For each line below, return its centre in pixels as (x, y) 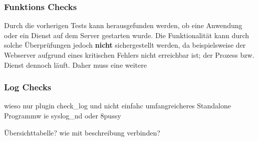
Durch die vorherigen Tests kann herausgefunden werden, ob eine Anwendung (123, 25)
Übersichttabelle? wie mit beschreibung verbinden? (82, 132)
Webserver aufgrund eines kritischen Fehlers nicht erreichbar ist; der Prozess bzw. (129, 55)
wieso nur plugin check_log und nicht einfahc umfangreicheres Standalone (117, 106)
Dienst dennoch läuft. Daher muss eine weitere (75, 64)
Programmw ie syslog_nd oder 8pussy (63, 115)
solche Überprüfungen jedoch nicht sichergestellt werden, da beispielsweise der (125, 45)
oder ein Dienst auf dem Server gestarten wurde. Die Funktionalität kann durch (127, 35)
